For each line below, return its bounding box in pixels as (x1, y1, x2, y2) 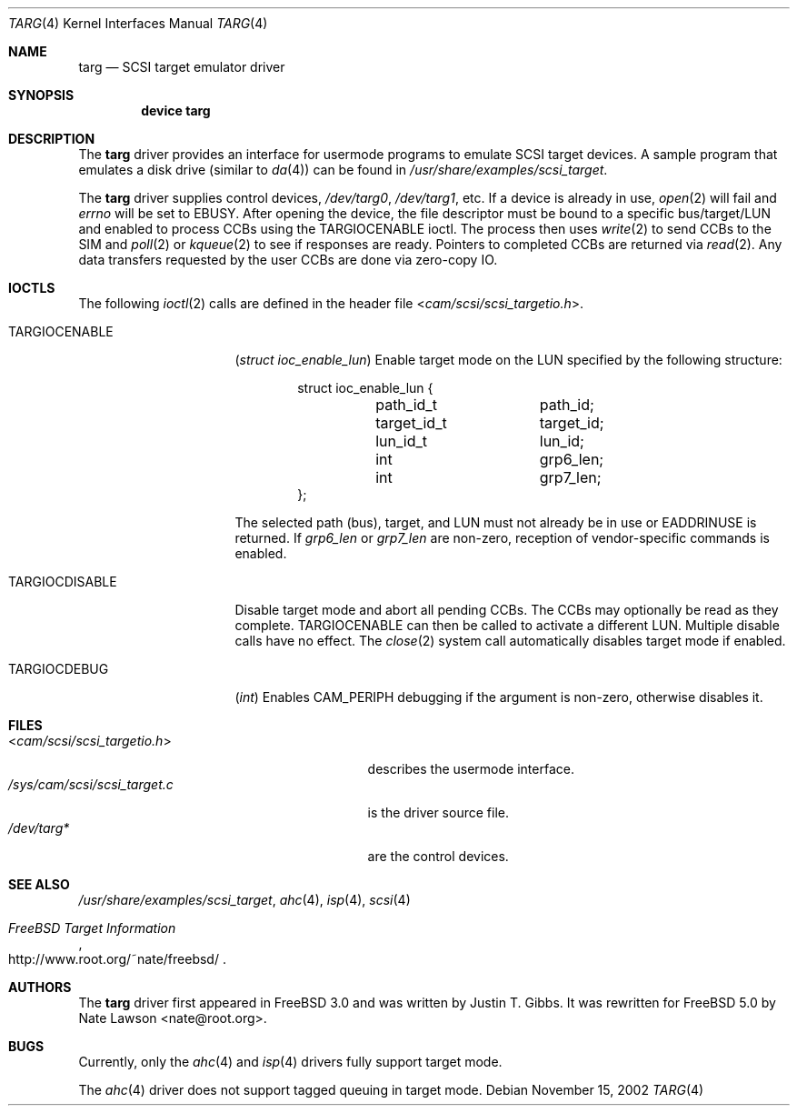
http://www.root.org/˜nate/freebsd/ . (8, 951, 226, 967)
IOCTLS (8, 280, 55, 296)
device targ (141, 103, 211, 118)
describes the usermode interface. (367, 761, 574, 777)
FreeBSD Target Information (8, 920, 176, 936)
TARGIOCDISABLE (8, 574, 117, 589)
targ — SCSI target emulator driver (78, 59, 285, 75)
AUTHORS (8, 979, 72, 995)
